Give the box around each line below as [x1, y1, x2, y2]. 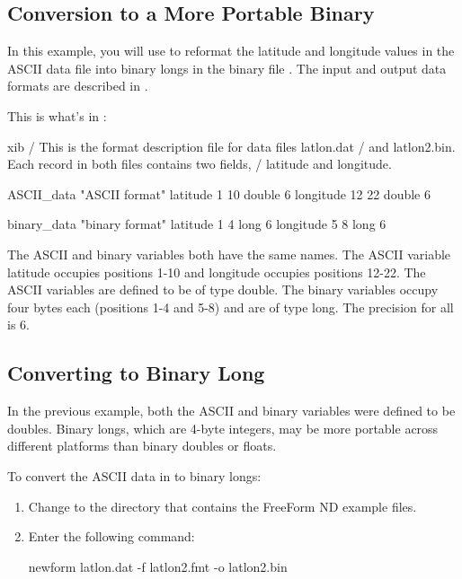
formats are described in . [7, 76, 148, 95]
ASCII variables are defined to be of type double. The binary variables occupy [7, 280, 439, 299]
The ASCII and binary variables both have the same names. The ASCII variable [7, 244, 451, 263]
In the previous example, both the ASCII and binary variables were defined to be [7, 401, 456, 420]
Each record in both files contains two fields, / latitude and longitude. [7, 154, 392, 173]
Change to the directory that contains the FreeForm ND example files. [28, 496, 417, 515]
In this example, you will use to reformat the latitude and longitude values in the [7, 41, 455, 60]
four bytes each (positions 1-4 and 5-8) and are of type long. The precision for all [7, 297, 454, 316]
